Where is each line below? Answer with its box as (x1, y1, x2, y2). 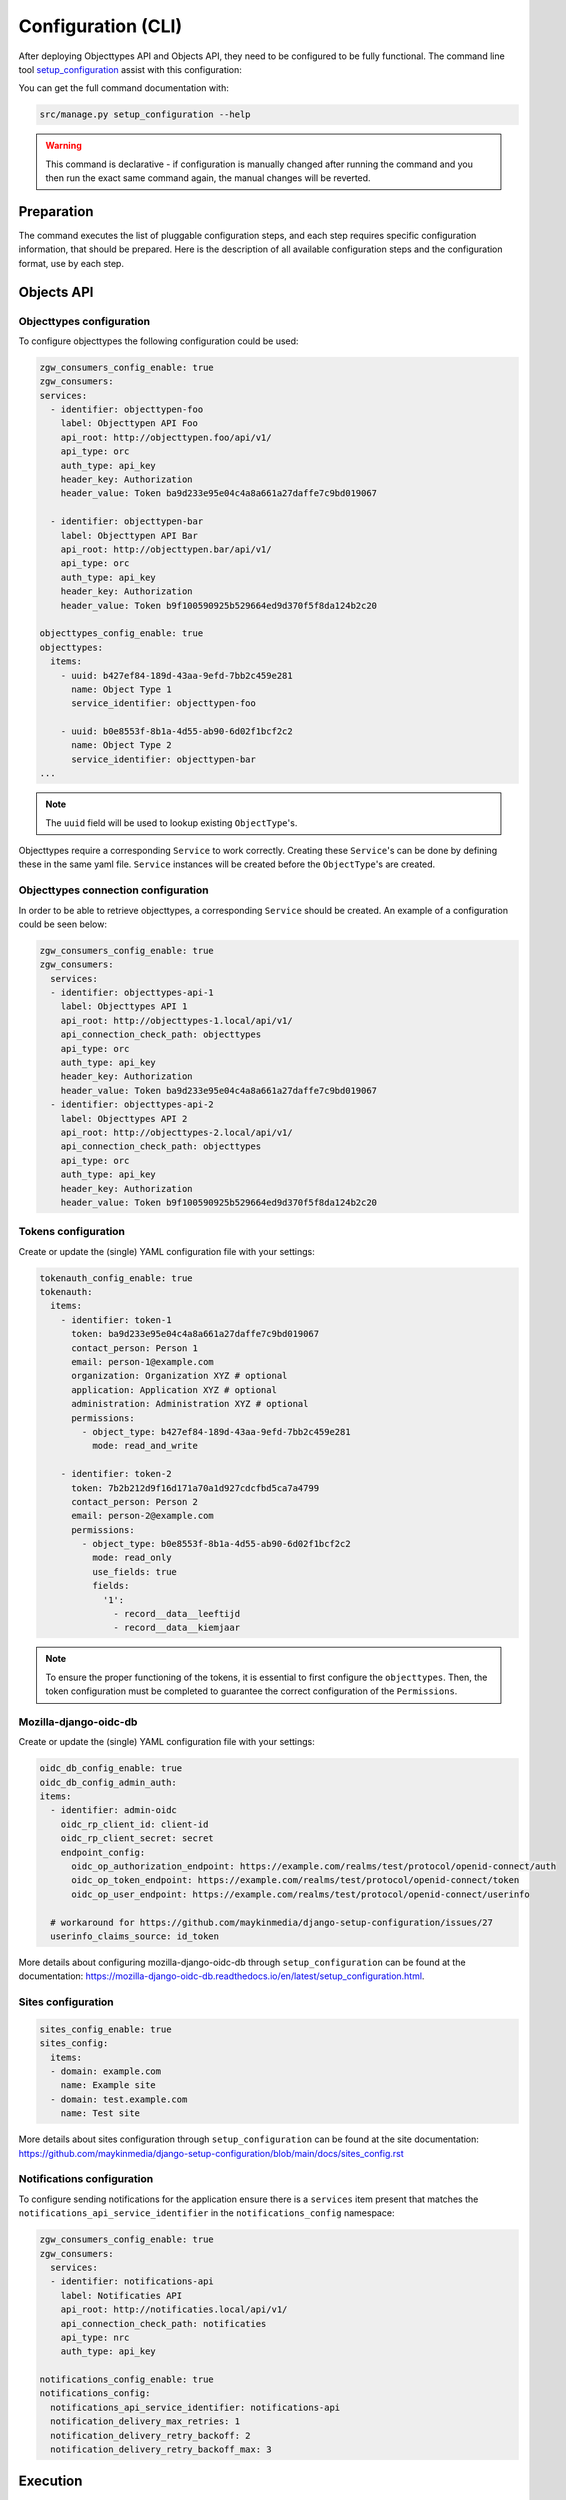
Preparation (18, 203, 94, 220)
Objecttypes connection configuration (18, 883, 209, 897)
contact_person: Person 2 (71, 1496, 199, 1507)
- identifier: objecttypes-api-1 (50, 987, 214, 999)
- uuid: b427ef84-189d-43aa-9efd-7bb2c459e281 (60, 670, 294, 681)
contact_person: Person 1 (71, 1342, 199, 1354)
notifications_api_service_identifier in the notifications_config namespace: (18, 2207, 395, 2219)
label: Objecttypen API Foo (60, 418, 199, 429)
